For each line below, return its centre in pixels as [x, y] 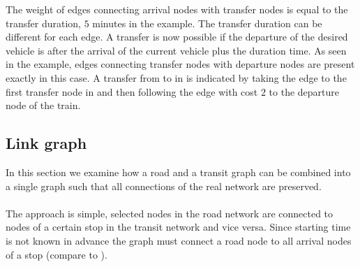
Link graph [46, 143]
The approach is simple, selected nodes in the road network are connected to [170, 213]
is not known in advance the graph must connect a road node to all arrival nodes [179, 240]
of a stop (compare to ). [57, 254]
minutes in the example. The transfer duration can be [207, 23]
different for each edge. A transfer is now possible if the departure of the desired [177, 37]
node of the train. [43, 105]
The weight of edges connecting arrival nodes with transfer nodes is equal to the [177, 9]
